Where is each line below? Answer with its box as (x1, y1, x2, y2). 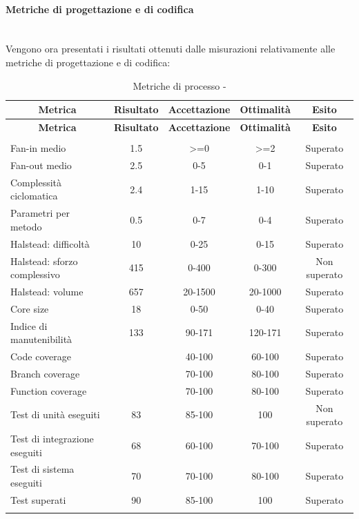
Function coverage (10, 383, 87, 398)
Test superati (10, 492, 66, 507)
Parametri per (10, 206, 70, 220)
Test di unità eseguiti (10, 407, 100, 422)
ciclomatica (10, 188, 58, 203)
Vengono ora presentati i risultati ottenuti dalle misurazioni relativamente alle (6, 41, 336, 56)
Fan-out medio (10, 157, 72, 172)
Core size (10, 301, 49, 315)
